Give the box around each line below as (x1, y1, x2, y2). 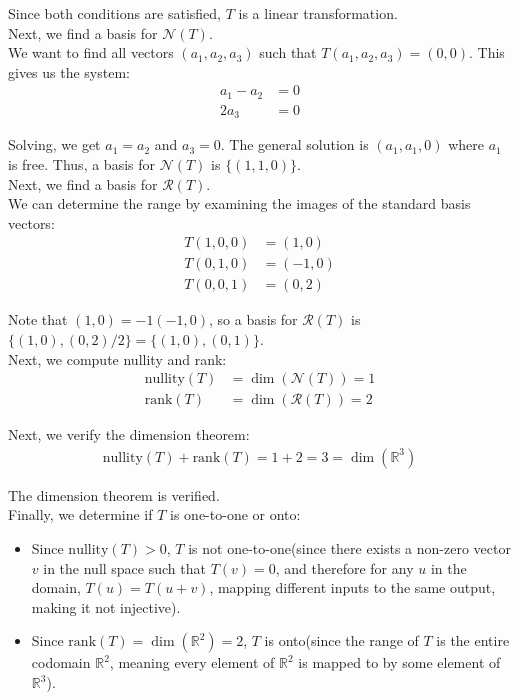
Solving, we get (8, 134, 101, 155)
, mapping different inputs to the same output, (209, 577, 496, 598)
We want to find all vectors (8, 42, 174, 63)
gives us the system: (8, 61, 130, 82)
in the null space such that (43, 557, 206, 578)
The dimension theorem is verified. (8, 484, 220, 505)
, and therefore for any (275, 557, 414, 578)
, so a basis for (209, 309, 298, 330)
